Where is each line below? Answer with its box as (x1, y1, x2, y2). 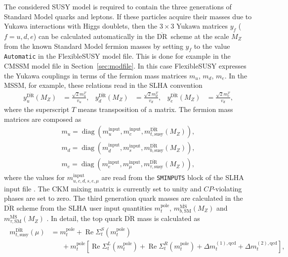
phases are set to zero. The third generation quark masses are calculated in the (4, 193, 243, 203)
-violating (213, 183, 242, 193)
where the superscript (4, 104, 70, 114)
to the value (194, 40, 230, 51)
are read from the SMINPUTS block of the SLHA (101, 172, 244, 183)
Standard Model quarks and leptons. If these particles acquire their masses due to (4, 11, 252, 21)
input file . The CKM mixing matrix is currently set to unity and (4, 183, 202, 193)
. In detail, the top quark (46, 213, 123, 223)
